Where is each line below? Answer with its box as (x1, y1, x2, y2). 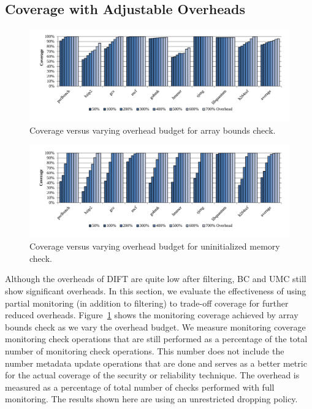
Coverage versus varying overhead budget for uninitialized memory (29, 240, 280, 253)
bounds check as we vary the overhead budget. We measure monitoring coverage (5, 320, 306, 333)
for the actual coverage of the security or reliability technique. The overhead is (5, 369, 300, 381)
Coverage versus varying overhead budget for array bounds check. (29, 123, 276, 136)
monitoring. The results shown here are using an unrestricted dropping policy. (5, 392, 298, 405)
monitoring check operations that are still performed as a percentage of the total (5, 332, 308, 345)
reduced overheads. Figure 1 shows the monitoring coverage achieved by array (5, 308, 299, 321)
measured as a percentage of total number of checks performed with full (5, 380, 275, 393)
